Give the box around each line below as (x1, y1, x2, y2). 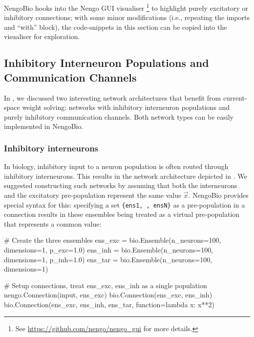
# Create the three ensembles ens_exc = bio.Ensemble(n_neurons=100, (4, 235, 221, 245)
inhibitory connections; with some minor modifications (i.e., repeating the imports (4, 12, 250, 22)
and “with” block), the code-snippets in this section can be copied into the (4, 21, 227, 32)
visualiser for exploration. (4, 31, 80, 42)
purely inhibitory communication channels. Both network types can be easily (4, 111, 233, 122)
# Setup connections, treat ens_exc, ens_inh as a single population (4, 280, 207, 290)
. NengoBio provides (188, 190, 249, 200)
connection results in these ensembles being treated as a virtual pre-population (4, 209, 240, 219)
